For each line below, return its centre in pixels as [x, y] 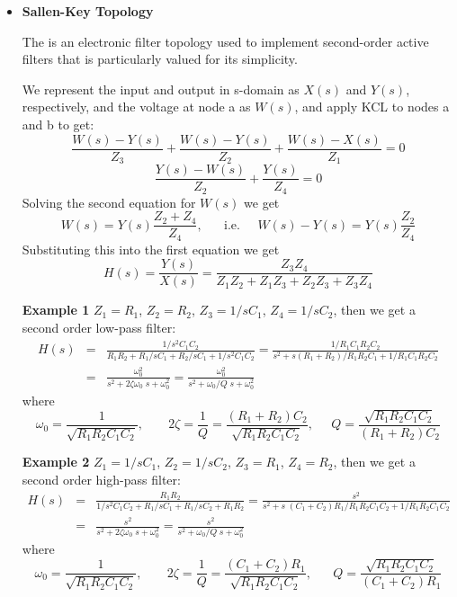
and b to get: [58, 124]
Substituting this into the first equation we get [151, 249]
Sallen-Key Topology [88, 11]
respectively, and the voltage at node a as [136, 107]
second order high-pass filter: [101, 480]
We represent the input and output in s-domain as [161, 89]
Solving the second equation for [109, 202]
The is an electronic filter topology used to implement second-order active [225, 41]
